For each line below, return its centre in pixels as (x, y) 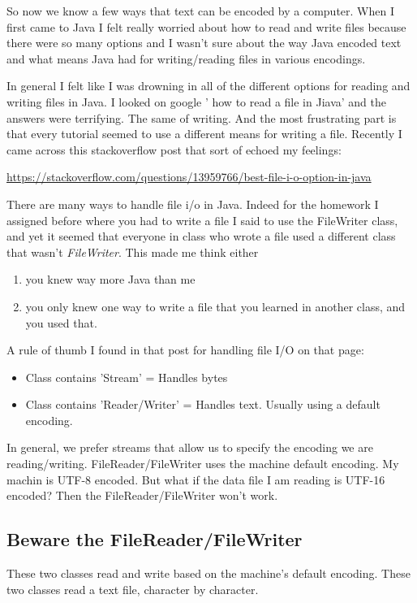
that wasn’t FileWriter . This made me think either (133, 252)
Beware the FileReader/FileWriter (155, 539)
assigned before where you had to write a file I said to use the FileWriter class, (202, 220)
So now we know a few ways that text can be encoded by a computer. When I (201, 11)
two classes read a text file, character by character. (133, 589)
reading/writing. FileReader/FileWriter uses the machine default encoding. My (203, 464)
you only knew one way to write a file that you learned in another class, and (215, 306)
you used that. (61, 322)
